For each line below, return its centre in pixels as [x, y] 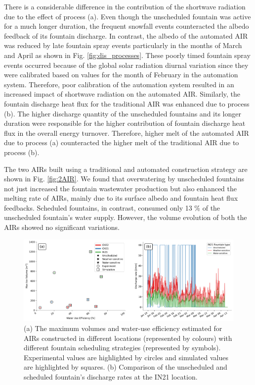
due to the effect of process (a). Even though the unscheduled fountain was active [127, 16]
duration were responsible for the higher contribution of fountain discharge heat [125, 123]
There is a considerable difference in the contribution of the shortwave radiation [125, 6]
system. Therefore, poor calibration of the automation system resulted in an [119, 84]
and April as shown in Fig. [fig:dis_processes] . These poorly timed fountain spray [127, 55]
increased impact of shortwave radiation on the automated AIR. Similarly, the [122, 94]
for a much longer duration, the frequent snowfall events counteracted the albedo [127, 26]
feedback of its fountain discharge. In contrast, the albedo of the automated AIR [126, 35]
